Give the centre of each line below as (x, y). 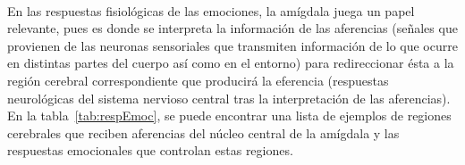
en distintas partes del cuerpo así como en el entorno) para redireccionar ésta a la (231, 63)
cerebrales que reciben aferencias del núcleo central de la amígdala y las (203, 132)
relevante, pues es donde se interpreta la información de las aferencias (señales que (232, 28)
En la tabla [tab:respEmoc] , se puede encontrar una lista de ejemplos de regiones (229, 115)
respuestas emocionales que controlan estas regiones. (150, 150)
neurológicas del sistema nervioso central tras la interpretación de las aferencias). (229, 98)
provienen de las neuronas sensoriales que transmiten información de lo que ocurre (232, 45)
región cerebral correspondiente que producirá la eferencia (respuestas (198, 80)
